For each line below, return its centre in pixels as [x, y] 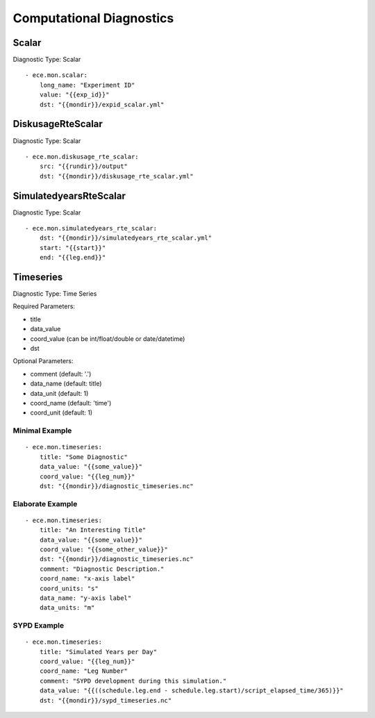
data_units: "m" [67, 608]
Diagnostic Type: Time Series [55, 294]
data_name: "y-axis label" [85, 598]
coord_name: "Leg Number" [84, 671]
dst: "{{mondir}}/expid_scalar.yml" [102, 105]
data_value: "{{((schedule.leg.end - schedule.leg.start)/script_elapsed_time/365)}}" [191, 691]
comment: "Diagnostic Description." [102, 569]
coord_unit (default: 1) [61, 412]
